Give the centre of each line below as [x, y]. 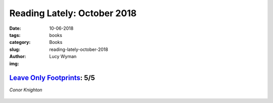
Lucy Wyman [63, 57]
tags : [15, 35]
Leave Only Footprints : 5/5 [52, 78]
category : [20, 42]
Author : [18, 57]
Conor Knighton [26, 90]
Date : [15, 28]
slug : [15, 49]
